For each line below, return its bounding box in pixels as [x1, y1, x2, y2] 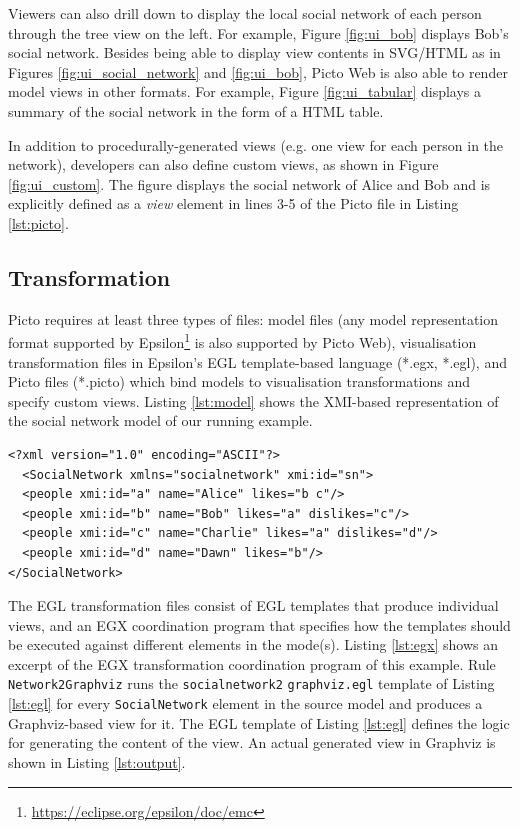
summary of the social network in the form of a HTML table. [8, 100, 384, 121]
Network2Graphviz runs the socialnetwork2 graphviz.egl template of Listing [8, 673, 495, 694]
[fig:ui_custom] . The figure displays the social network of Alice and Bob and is [8, 173, 491, 194]
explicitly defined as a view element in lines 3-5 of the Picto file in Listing [8, 193, 459, 214]
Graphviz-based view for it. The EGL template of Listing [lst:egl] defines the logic [8, 712, 510, 733]
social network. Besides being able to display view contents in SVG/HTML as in [8, 42, 501, 63]
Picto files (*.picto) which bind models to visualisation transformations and [8, 371, 470, 392]
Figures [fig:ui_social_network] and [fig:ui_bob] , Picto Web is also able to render [8, 61, 508, 82]
